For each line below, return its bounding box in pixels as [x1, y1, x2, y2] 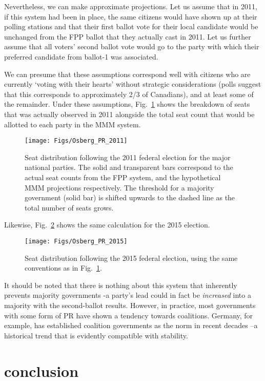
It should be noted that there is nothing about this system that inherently [4, 279, 237, 290]
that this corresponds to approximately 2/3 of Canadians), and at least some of [4, 88, 254, 99]
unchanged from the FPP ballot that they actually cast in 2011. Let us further [4, 31, 251, 42]
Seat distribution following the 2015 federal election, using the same [25, 252, 238, 263]
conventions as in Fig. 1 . [25, 262, 102, 273]
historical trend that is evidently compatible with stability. [4, 330, 188, 340]
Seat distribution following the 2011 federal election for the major [25, 151, 231, 162]
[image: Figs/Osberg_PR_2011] [25, 137, 128, 145]
